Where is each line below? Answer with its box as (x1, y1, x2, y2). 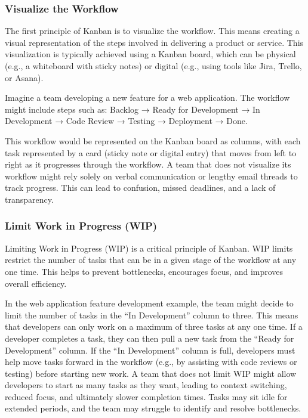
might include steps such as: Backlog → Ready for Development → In (5, 103, 260, 115)
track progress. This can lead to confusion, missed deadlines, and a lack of (5, 181, 276, 194)
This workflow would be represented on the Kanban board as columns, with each (5, 134, 301, 147)
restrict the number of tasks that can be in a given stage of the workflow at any (5, 253, 297, 266)
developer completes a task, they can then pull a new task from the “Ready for (5, 332, 294, 344)
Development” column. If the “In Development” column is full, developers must (5, 343, 295, 356)
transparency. (5, 193, 54, 205)
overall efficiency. (5, 277, 67, 289)
